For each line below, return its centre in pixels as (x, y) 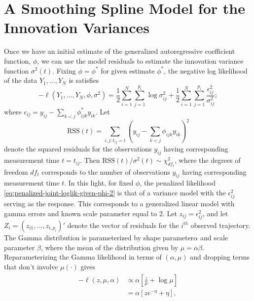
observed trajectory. (220, 225)
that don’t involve (31, 266)
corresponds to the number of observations (106, 171)
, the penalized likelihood (178, 183)
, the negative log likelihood (206, 70)
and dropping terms (220, 257)
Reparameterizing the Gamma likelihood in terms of (83, 257)
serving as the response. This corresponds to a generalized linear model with (119, 204)
